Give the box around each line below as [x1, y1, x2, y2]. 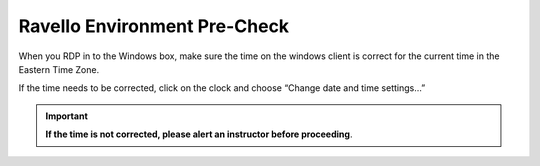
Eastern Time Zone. [18, 63, 100, 75]
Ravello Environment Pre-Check [18, 15, 290, 37]
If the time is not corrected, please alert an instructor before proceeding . [45, 128, 353, 140]
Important [45, 110, 89, 122]
